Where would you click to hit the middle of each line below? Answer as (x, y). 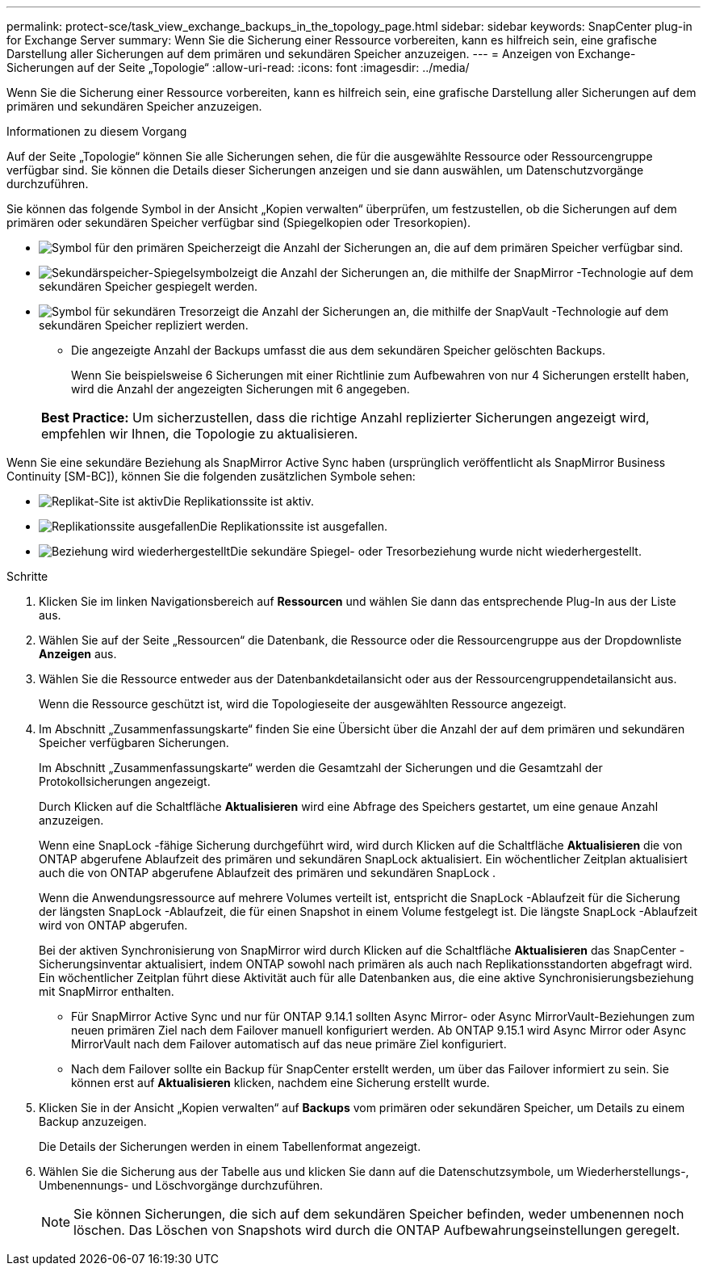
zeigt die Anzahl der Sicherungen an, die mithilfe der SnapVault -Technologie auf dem (441, 311)
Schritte (27, 576)
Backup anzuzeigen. (93, 1121)
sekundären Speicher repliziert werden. (144, 325)
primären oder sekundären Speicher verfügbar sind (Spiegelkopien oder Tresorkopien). (239, 222)
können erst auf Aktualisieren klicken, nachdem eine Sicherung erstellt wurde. (280, 1083)
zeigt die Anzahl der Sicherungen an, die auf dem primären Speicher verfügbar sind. (459, 248)
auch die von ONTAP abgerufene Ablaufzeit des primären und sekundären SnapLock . (268, 873)
